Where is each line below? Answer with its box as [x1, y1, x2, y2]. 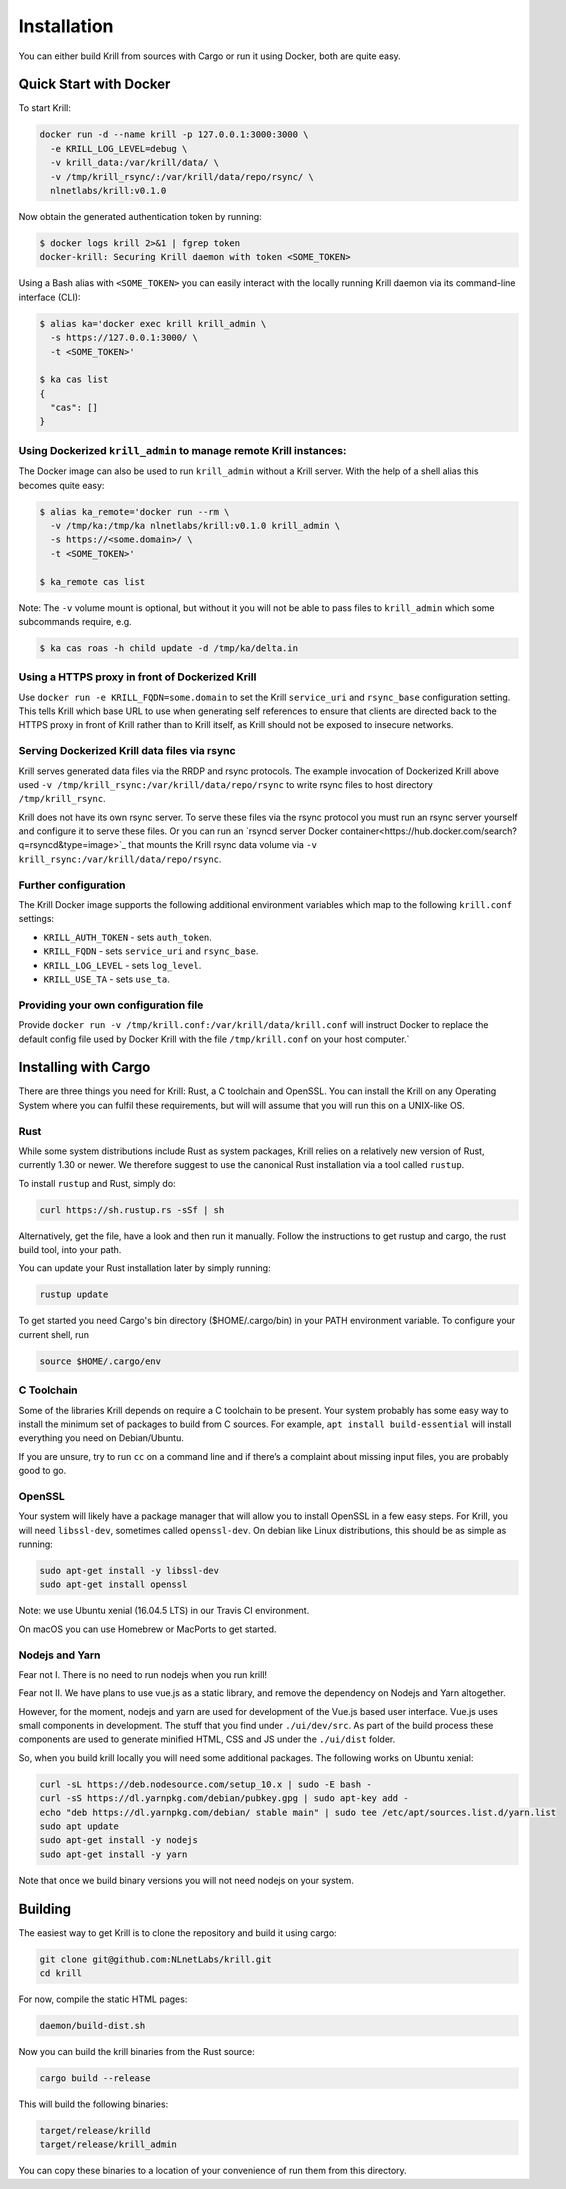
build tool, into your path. [18, 1244, 122, 1256]
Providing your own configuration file [18, 998, 204, 1012]
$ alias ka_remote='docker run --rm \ [39, 506, 230, 517]
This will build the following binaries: [18, 2098, 169, 2110]
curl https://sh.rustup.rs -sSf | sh [39, 1204, 225, 1215]
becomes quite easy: [18, 479, 105, 491]
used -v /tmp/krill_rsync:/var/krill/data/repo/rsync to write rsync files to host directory [18, 778, 434, 790]
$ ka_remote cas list [39, 576, 146, 587]
